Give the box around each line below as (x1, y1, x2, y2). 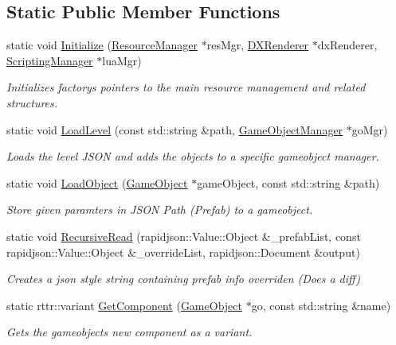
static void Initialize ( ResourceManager (6, 37, 198, 53)
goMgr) (351, 121, 388, 138)
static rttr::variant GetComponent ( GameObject (6, 297, 242, 313)
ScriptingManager (6, 52, 93, 68)
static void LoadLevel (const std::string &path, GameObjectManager (6, 121, 343, 138)
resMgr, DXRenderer (206, 37, 309, 53)
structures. (6, 94, 58, 110)
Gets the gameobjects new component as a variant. (6, 324, 253, 340)
